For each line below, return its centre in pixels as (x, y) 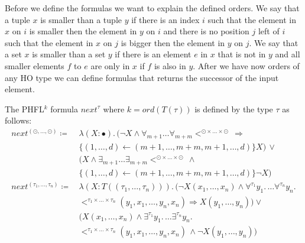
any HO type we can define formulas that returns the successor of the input (142, 77)
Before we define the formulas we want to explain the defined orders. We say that (152, 8)
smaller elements (35, 65)
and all (288, 54)
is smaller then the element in (83, 31)
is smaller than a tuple (81, 19)
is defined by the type (234, 108)
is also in (170, 65)
